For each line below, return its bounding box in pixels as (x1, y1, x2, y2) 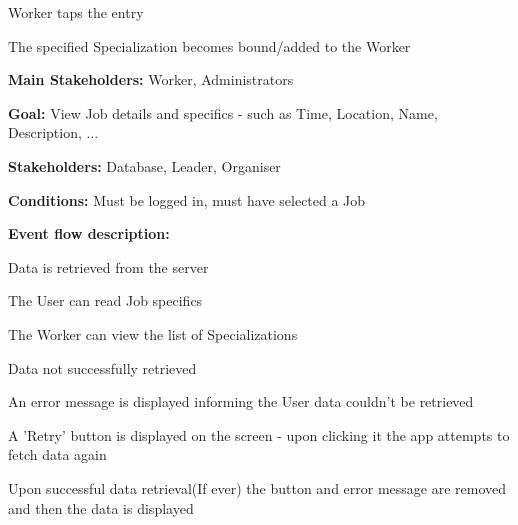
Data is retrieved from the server (8, 256, 209, 277)
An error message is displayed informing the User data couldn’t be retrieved (8, 391, 474, 412)
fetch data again (8, 444, 107, 465)
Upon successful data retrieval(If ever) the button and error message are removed (8, 477, 507, 498)
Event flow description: (8, 223, 170, 244)
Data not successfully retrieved (8, 357, 197, 378)
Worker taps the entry (8, 2, 144, 22)
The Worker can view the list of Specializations (8, 323, 298, 344)
